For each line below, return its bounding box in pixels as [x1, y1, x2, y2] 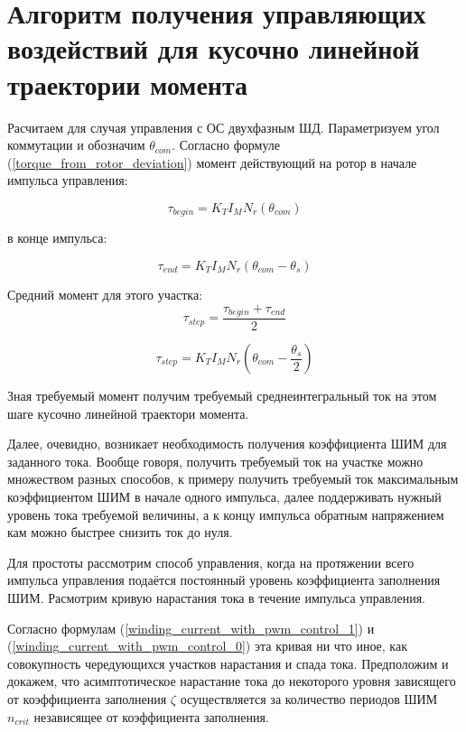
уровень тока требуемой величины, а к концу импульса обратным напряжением [7, 505, 444, 524]
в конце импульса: [7, 228, 107, 247]
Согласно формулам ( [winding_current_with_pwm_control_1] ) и [7, 618, 375, 637]
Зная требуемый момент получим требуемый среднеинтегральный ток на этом [7, 386, 437, 404]
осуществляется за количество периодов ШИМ [180, 689, 438, 708]
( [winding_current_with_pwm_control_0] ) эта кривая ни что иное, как [7, 636, 407, 655]
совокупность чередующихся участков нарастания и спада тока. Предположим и [7, 653, 449, 672]
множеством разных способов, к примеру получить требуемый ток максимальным [7, 469, 459, 488]
